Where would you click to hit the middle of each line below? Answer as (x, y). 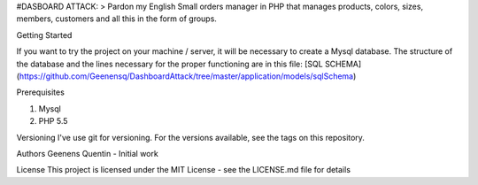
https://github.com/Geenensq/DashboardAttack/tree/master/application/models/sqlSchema (186, 76)
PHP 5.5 (53, 121)
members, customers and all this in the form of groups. (116, 19)
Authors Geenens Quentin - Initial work (87, 153)
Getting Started (44, 35)
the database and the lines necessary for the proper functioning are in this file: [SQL (170, 64)
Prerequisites (41, 92)
